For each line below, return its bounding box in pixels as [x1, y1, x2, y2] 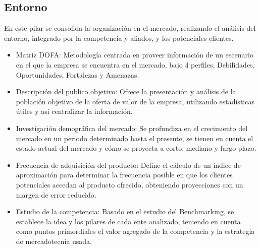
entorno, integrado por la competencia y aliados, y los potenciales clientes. [4, 32, 234, 43]
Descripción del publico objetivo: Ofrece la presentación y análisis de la [16, 86, 236, 97]
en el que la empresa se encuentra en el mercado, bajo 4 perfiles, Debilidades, [16, 59, 255, 70]
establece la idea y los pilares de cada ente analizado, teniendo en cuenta [16, 216, 241, 226]
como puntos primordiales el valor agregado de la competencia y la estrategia [16, 226, 255, 236]
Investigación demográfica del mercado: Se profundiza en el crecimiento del [16, 122, 248, 133]
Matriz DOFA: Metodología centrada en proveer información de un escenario [16, 49, 253, 60]
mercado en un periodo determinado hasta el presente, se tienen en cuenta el [16, 133, 253, 143]
